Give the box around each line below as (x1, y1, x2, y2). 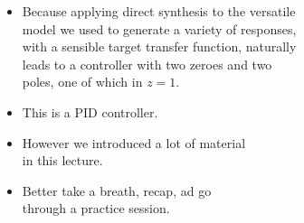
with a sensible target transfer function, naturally (22, 37, 297, 56)
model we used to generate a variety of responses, (22, 19, 297, 38)
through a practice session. (22, 199, 170, 218)
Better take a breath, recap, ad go (22, 181, 212, 200)
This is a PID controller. (22, 102, 158, 121)
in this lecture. (22, 151, 103, 170)
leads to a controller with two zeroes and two (22, 54, 272, 73)
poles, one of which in (22, 72, 143, 91)
